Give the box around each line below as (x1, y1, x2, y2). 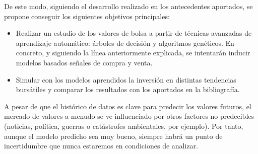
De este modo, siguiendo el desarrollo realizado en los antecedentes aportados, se (4, 1, 253, 11)
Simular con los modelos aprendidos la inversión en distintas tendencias (16, 74, 236, 85)
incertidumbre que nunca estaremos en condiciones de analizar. (4, 140, 198, 151)
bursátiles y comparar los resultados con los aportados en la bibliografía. (16, 84, 240, 95)
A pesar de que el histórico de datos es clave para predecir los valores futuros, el (4, 101, 251, 111)
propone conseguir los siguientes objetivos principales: (4, 11, 170, 21)
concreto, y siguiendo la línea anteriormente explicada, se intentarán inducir (16, 47, 250, 58)
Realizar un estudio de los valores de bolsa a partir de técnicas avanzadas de (16, 28, 252, 38)
